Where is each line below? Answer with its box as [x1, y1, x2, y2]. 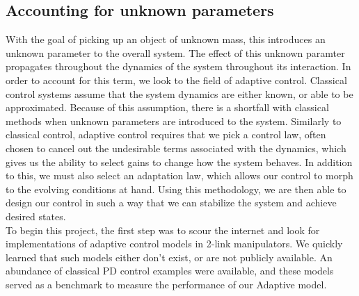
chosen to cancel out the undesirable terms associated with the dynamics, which [6, 140, 346, 155]
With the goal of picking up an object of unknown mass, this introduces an [6, 32, 326, 47]
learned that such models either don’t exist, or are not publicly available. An [6, 249, 333, 264]
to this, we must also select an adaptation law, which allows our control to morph [6, 168, 353, 183]
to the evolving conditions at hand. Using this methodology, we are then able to [6, 181, 346, 196]
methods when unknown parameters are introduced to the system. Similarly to [6, 113, 342, 128]
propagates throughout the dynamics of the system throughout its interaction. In [6, 59, 351, 74]
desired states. [6, 208, 66, 223]
